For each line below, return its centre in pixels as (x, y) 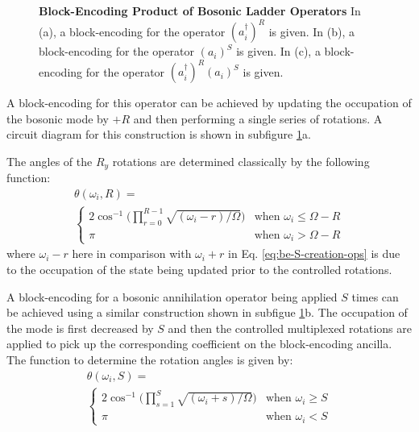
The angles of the (50, 161)
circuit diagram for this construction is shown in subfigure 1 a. (159, 134)
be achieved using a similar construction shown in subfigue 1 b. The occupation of (207, 312)
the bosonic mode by (58, 118)
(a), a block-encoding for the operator (132, 31)
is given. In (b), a (311, 31)
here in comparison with (132, 253)
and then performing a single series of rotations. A (258, 118)
